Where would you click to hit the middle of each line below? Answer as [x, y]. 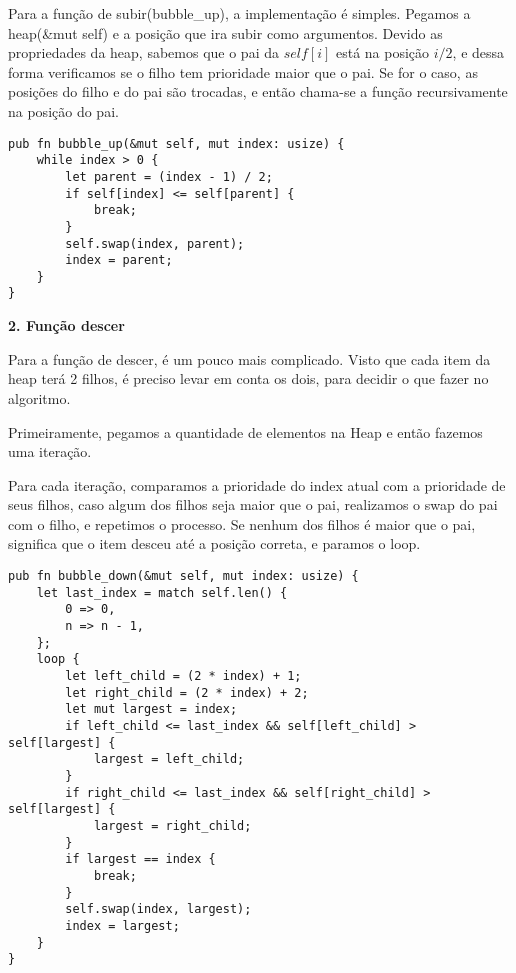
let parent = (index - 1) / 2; [169, 176]
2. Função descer [66, 325]
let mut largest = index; [151, 709]
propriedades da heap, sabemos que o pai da [143, 52]
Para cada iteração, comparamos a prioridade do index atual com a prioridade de [257, 484]
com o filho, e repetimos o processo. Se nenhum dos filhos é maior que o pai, [242, 523]
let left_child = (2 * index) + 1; [183, 676]
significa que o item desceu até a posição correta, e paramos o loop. [214, 543]
